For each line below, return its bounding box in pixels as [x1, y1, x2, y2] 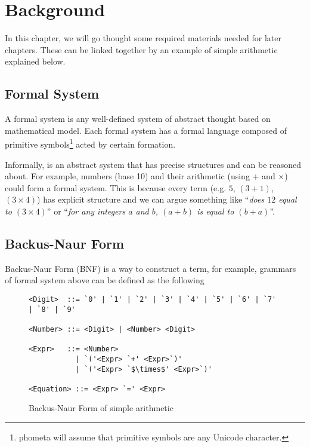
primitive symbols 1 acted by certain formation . [5, 136, 176, 150]
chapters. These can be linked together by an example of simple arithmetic [5, 43, 278, 56]
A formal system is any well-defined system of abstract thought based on [5, 112, 271, 125]
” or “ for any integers [46, 204, 126, 217]
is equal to [197, 204, 234, 217]
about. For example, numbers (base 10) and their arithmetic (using [5, 170, 250, 182]
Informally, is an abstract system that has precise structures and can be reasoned [5, 158, 302, 170]
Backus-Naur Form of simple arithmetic [29, 402, 173, 414]
